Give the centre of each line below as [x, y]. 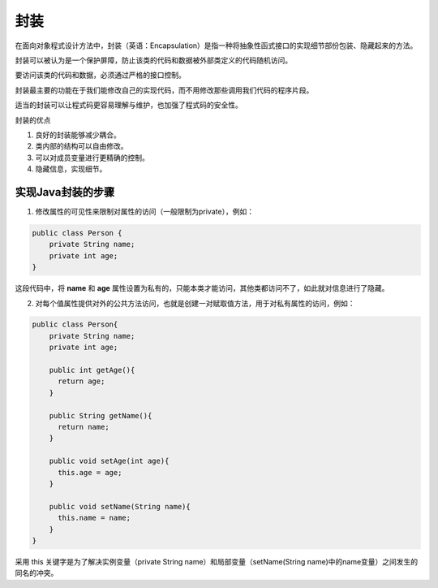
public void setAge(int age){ [109, 461]
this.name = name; [94, 518]
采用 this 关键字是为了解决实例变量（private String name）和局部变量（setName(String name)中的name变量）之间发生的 [217, 561]
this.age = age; [90, 472]
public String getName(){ [101, 415]
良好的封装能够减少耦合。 [78, 135]
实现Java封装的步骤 [65, 192]
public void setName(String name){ [120, 506]
